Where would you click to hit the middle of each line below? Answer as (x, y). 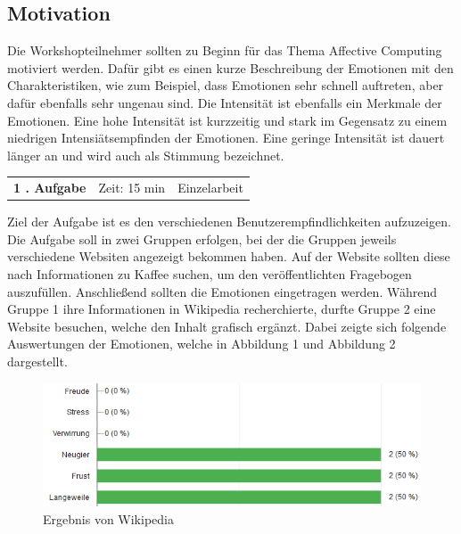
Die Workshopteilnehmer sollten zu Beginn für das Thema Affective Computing (225, 50)
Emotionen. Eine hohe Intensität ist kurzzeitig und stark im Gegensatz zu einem (227, 120)
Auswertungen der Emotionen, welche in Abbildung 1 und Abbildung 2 (202, 344)
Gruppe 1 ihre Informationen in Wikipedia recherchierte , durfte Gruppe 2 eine (222, 309)
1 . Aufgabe (50, 188)
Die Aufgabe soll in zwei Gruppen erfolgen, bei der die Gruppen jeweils (202, 238)
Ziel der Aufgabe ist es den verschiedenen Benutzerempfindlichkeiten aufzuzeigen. (229, 222)
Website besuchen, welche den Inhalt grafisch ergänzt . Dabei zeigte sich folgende (227, 326)
